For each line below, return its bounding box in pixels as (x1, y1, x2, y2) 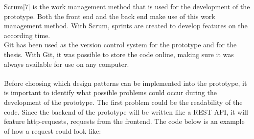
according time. (4, 30, 50, 40)
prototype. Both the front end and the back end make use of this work (4, 11, 215, 21)
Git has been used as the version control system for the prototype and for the (4, 40, 237, 50)
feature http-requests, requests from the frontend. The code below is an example (4, 116, 245, 126)
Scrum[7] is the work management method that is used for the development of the (4, 1, 250, 11)
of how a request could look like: (4, 125, 101, 136)
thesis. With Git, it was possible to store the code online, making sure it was (4, 49, 234, 59)
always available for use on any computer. (4, 59, 129, 69)
